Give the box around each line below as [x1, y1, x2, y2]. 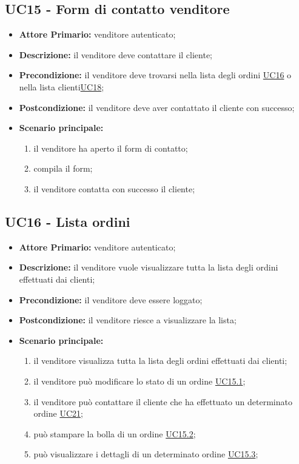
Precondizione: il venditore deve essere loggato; [19, 293, 203, 306]
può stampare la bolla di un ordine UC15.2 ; [33, 427, 196, 440]
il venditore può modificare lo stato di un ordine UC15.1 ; [33, 374, 246, 387]
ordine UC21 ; [33, 407, 83, 420]
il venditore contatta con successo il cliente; [33, 182, 195, 195]
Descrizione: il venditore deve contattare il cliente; [19, 48, 213, 61]
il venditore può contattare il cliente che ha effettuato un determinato [33, 395, 292, 408]
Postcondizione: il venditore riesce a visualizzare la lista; [19, 314, 237, 326]
